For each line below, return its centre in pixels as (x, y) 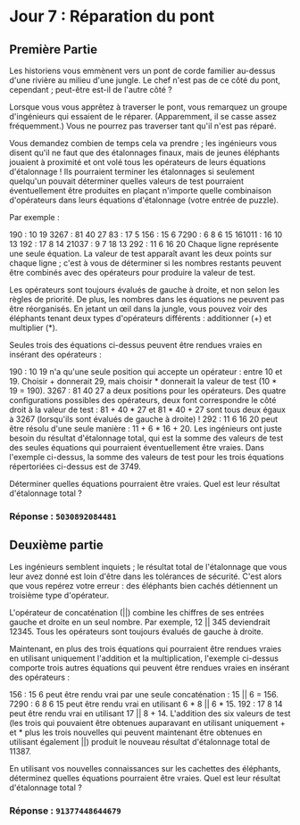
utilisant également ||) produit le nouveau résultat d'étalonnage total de (140, 741)
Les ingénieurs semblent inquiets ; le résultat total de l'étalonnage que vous (148, 566)
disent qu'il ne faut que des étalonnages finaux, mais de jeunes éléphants (145, 153)
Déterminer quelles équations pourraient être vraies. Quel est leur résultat (145, 484)
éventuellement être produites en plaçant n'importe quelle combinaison (141, 190)
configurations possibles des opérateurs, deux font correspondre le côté (143, 400)
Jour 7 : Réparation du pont (112, 16)
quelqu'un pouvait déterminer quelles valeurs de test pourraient (126, 181)
